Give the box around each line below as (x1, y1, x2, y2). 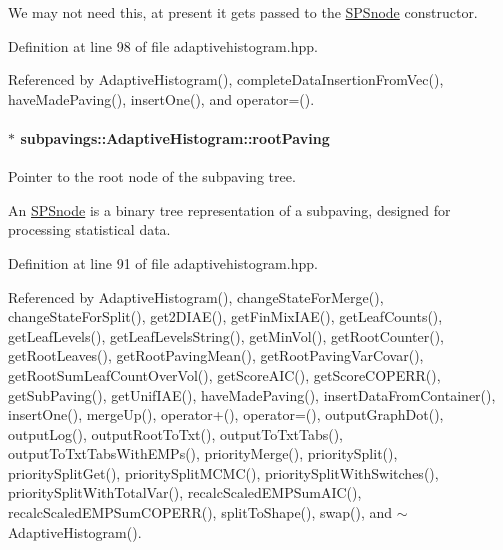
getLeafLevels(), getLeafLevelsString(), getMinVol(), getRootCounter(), (8, 325, 445, 346)
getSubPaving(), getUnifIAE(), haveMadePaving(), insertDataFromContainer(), (8, 384, 496, 405)
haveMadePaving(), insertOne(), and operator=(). (8, 88, 315, 109)
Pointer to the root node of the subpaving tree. (8, 166, 296, 187)
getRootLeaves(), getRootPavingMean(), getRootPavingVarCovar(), (8, 345, 424, 366)
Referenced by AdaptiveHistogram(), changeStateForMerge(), (8, 286, 384, 307)
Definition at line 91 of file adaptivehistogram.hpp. (8, 252, 318, 273)
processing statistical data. (8, 219, 171, 240)
